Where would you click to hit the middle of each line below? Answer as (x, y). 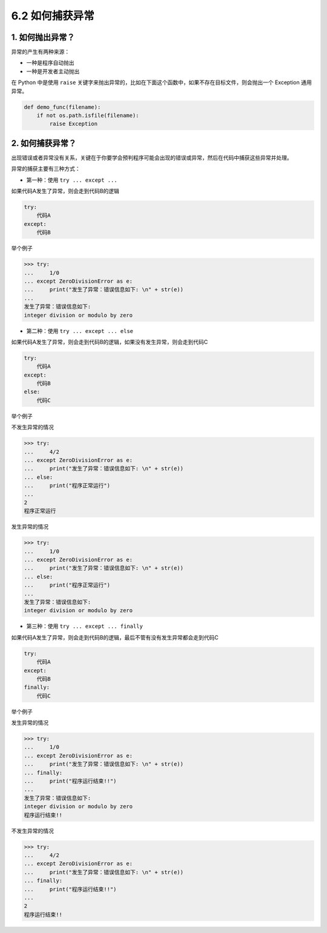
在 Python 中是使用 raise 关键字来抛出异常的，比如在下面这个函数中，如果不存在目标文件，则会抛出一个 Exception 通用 (161, 82)
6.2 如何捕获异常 (53, 16)
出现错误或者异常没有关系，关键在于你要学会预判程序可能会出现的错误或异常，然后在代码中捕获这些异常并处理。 (152, 157)
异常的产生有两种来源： (40, 52)
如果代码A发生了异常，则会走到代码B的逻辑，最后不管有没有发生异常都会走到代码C (115, 637)
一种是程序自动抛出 (50, 63)
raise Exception (74, 124)
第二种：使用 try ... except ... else (80, 331)
